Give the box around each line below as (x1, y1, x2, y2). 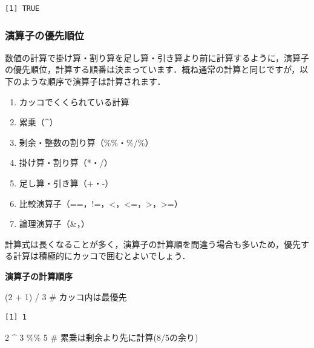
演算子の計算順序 (5, 269, 73, 282)
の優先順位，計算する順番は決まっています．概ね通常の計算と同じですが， (5, 63, 300, 76)
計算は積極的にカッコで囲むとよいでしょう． (13, 249, 191, 262)
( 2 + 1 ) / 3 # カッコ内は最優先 (5, 290, 127, 303)
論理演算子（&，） (19, 217, 90, 230)
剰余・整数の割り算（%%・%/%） (19, 136, 154, 148)
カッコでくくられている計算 (19, 95, 129, 108)
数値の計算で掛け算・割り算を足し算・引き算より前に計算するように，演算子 (5, 51, 310, 64)
